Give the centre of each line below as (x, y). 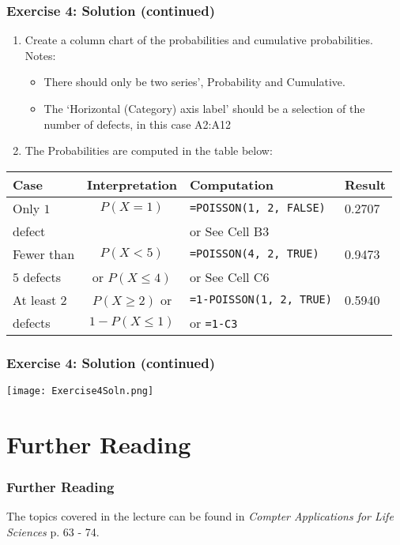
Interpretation (132, 184)
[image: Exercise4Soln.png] (80, 391)
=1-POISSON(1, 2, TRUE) (260, 300)
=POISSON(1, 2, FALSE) (257, 208)
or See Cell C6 (229, 276)
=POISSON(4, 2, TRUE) (254, 254)
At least (35, 299)
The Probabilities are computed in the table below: (149, 150)
